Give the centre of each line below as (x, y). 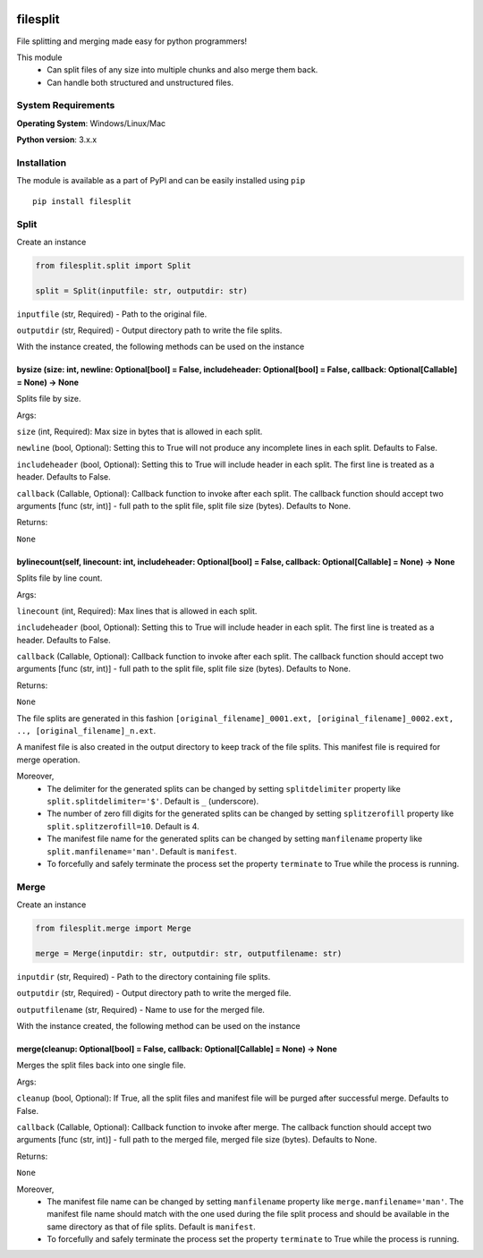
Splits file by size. (49, 399)
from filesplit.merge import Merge (113, 929)
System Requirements (66, 106)
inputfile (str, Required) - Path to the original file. (112, 314)
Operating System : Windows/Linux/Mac (91, 123)
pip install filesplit (82, 201)
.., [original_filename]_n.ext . (86, 731)
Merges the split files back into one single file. (102, 1066)
